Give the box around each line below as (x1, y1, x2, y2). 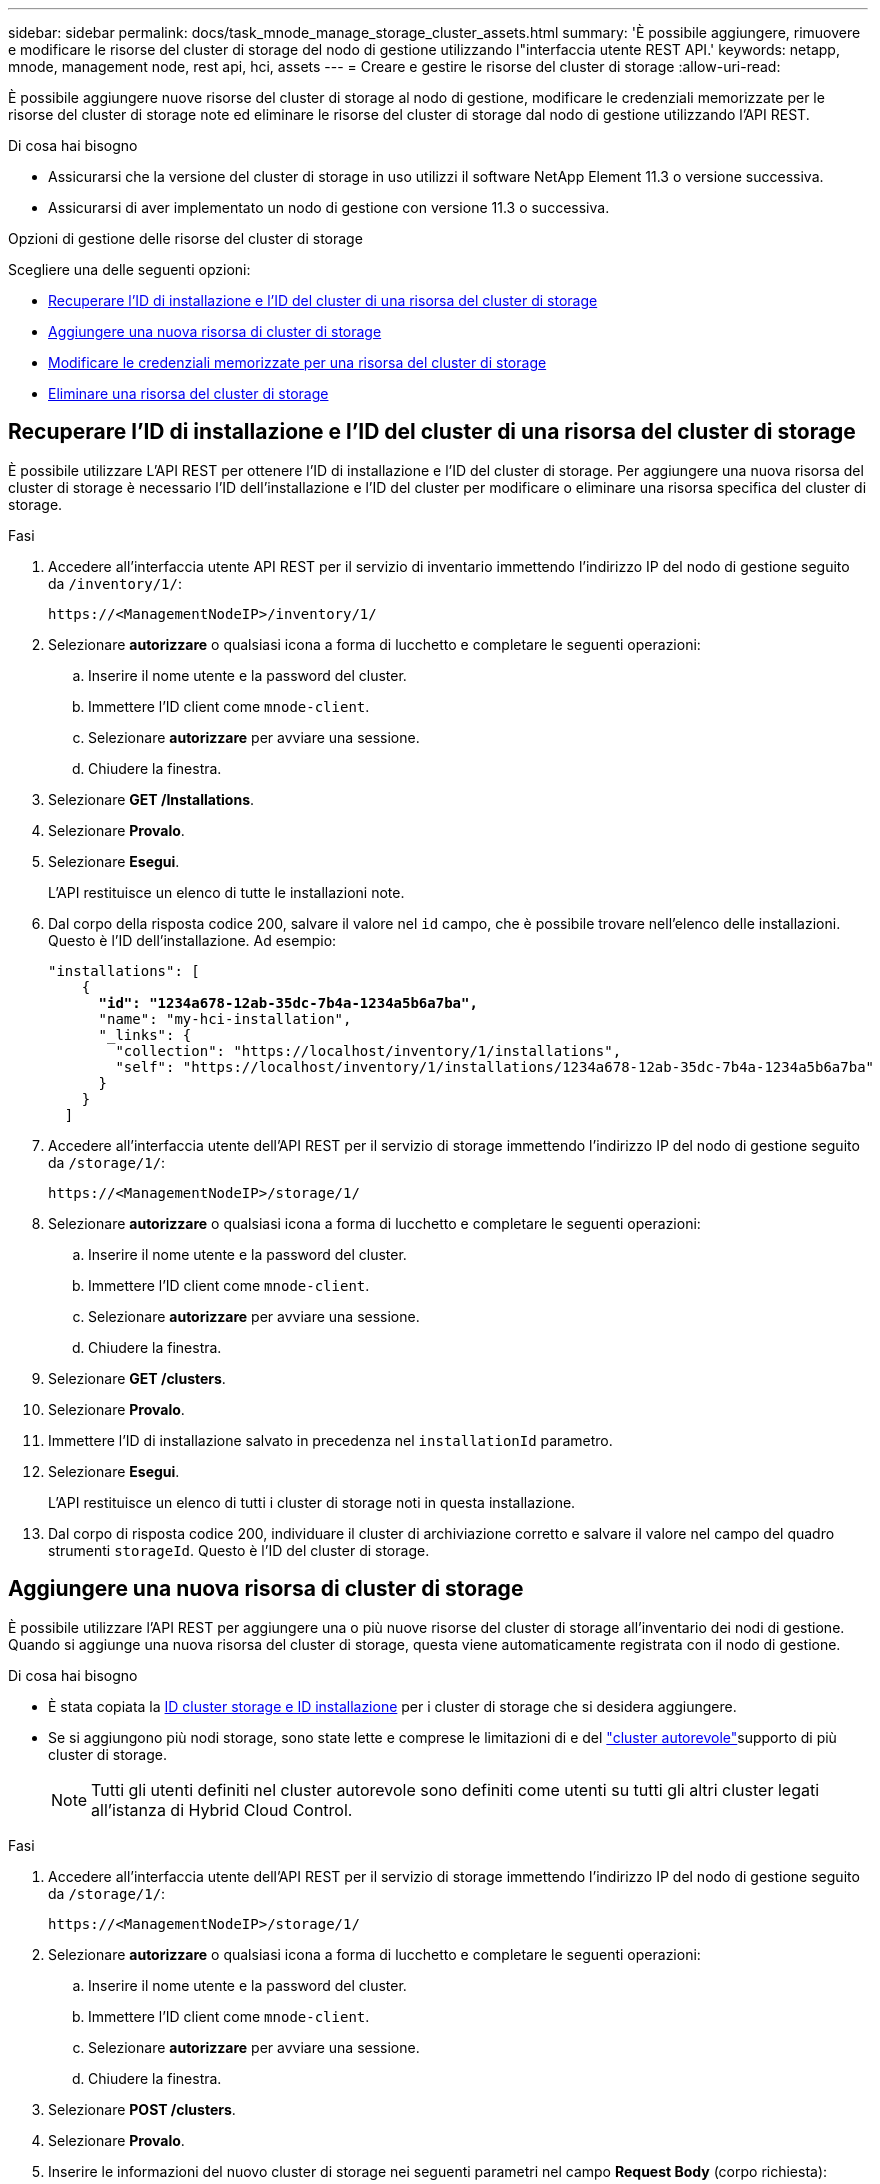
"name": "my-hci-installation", (98, 1010, 352, 1027)
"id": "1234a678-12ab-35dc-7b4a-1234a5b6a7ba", (98, 994, 478, 1011)
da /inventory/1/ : (48, 574, 182, 592)
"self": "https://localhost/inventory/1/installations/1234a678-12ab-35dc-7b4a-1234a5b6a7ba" (115, 1058, 875, 1075)
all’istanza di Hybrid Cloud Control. (91, 1799, 353, 1820)
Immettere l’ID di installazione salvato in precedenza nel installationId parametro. (48, 1431, 613, 1449)
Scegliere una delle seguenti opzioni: (8, 261, 251, 278)
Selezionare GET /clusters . (48, 1369, 226, 1387)
